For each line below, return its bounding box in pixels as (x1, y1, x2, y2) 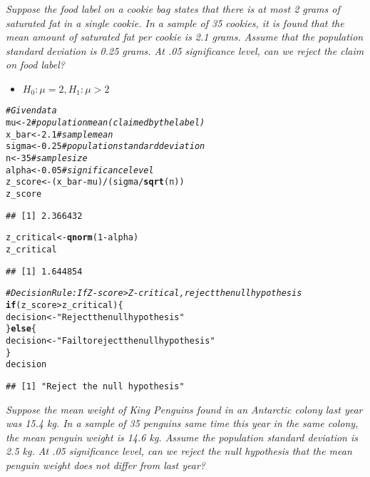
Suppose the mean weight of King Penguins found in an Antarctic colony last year (6, 401, 363, 416)
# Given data (6, 106, 57, 116)
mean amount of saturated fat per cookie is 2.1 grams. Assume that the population (6, 29, 364, 44)
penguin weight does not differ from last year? (6, 457, 205, 472)
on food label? (6, 57, 66, 72)
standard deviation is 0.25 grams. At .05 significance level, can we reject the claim (6, 43, 364, 58)
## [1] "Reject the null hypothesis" (6, 381, 185, 391)
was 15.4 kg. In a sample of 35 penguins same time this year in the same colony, (6, 416, 359, 431)
